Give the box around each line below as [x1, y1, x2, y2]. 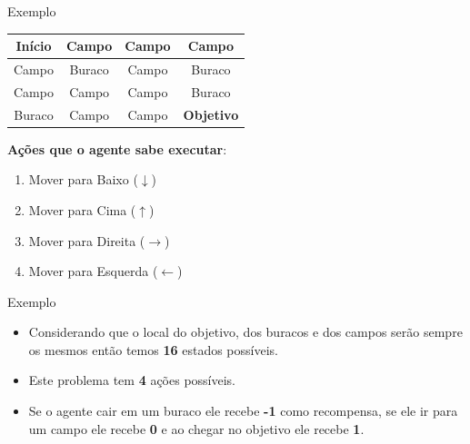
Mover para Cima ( [28, 200, 136, 219]
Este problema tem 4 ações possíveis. [28, 370, 235, 390]
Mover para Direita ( [28, 231, 145, 250]
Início [15, 36, 52, 55]
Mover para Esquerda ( [28, 261, 158, 281]
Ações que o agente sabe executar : [7, 139, 227, 158]
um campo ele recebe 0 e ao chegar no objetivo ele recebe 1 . [28, 419, 365, 438]
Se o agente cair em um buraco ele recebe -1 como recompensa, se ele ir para [28, 401, 458, 420]
